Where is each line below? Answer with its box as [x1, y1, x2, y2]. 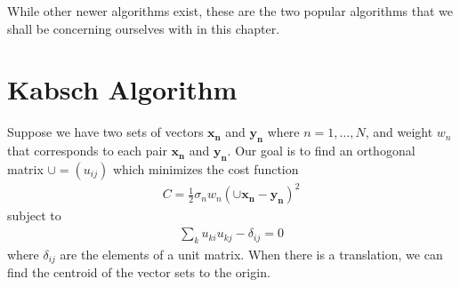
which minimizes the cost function [112, 159, 299, 178]
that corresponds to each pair [7, 141, 167, 160]
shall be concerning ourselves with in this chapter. [7, 19, 280, 37]
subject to [7, 206, 61, 225]
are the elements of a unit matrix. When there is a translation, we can [60, 244, 443, 263]
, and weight [365, 123, 433, 141]
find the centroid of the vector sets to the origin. [7, 263, 270, 282]
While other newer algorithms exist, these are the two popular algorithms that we [7, 2, 454, 20]
